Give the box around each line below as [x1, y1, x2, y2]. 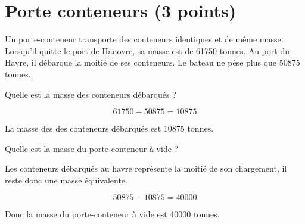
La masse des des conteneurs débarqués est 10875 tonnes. [5, 122, 214, 135]
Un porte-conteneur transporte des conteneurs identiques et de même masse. [5, 33, 284, 45]
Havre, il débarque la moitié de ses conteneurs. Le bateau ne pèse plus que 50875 [5, 56, 300, 69]
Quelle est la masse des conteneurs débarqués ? [5, 88, 176, 100]
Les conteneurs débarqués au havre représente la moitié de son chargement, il [5, 162, 287, 175]
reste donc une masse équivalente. [5, 173, 127, 186]
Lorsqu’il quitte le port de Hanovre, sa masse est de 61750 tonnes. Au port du [5, 44, 290, 57]
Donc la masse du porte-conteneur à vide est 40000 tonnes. [5, 208, 220, 220]
